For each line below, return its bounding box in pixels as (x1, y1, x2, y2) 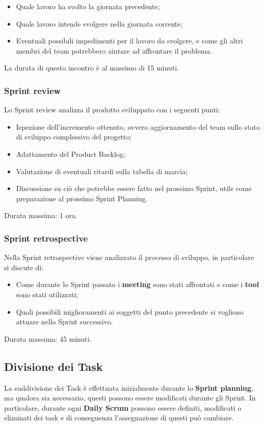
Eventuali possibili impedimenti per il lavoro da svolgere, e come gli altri (16, 35, 243, 46)
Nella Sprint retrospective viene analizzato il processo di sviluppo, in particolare (4, 252, 254, 263)
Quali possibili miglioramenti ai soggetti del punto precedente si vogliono (16, 306, 244, 317)
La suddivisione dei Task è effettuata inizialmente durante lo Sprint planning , (4, 382, 253, 393)
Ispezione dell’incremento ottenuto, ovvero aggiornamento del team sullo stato (16, 121, 260, 132)
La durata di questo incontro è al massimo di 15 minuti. (4, 62, 179, 73)
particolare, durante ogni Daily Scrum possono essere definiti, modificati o (4, 402, 242, 413)
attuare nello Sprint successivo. (16, 316, 113, 327)
